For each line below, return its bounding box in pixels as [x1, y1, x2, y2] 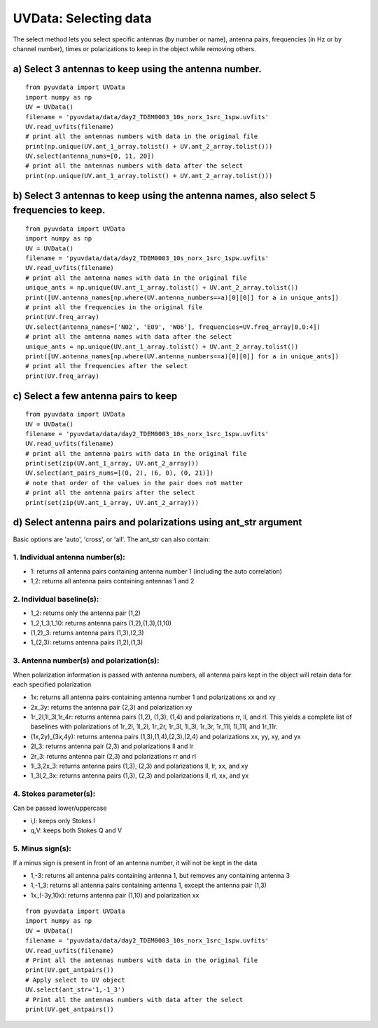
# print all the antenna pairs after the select [25, 489, 195, 497]
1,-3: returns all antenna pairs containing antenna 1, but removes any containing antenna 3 [30, 871, 290, 879]
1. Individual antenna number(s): [13, 553, 125, 562]
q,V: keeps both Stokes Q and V [30, 826, 122, 834]
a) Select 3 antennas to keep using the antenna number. [13, 63, 262, 75]
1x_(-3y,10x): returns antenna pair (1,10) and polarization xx [30, 891, 199, 899]
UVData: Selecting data [13, 11, 152, 26]
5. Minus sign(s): [13, 844, 71, 853]
